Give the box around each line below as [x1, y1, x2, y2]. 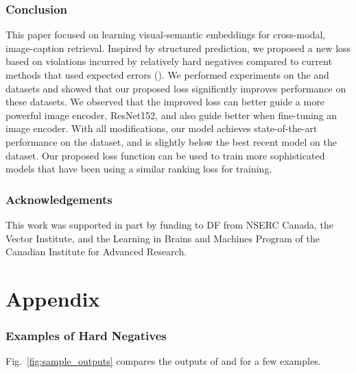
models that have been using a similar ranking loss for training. [5, 162, 272, 176]
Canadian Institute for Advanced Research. [5, 244, 187, 259]
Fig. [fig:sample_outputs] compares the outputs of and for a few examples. [5, 354, 321, 368]
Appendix [5, 284, 100, 312]
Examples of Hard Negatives [5, 327, 167, 344]
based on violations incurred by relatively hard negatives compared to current [5, 54, 333, 68]
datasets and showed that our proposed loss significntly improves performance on [5, 81, 346, 95]
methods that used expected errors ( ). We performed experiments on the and [5, 68, 329, 81]
